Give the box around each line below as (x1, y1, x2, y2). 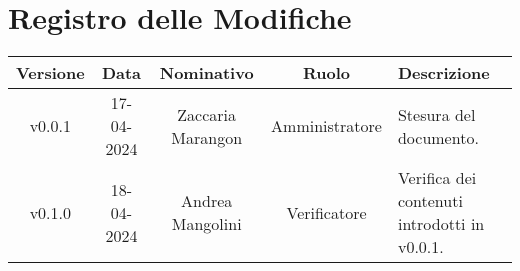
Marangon (171, 125, 243, 149)
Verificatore (286, 200, 367, 224)
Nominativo (159, 61, 254, 85)
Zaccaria (177, 102, 237, 126)
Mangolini (171, 212, 242, 236)
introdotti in (397, 212, 485, 236)
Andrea (181, 189, 233, 213)
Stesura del (397, 102, 476, 126)
